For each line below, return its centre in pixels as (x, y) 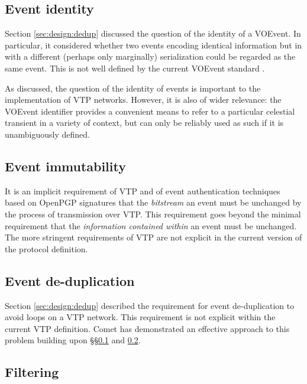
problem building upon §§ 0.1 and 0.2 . (73, 340)
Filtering (32, 372)
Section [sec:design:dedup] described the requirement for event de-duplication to (150, 305)
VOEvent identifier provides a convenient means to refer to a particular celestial (150, 111)
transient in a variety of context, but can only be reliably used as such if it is (144, 123)
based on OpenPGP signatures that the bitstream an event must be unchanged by (153, 202)
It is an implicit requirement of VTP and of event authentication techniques (143, 191)
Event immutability (65, 166)
